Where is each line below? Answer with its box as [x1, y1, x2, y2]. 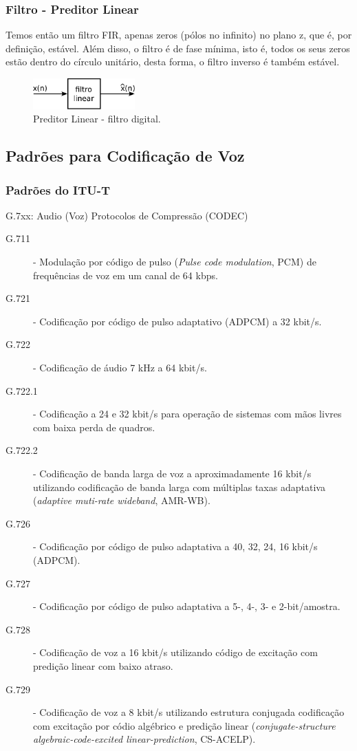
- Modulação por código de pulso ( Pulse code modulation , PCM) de [33, 254, 316, 269]
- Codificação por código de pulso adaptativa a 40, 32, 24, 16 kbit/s [33, 539, 318, 554]
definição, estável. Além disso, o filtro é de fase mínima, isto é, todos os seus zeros [6, 41, 350, 55]
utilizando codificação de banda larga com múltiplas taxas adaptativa [33, 479, 325, 494]
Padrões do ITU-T [6, 181, 111, 198]
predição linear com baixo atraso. [33, 658, 173, 673]
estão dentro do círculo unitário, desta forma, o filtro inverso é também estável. [6, 54, 340, 69]
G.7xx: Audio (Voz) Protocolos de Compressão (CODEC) [6, 208, 248, 222]
